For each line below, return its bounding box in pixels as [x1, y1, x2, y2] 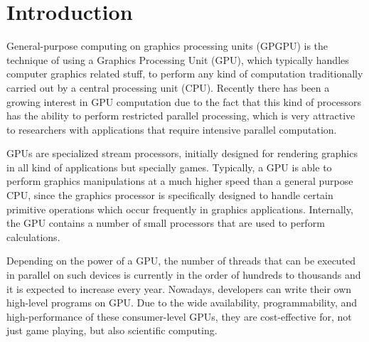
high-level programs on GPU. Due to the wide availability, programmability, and [6, 295, 358, 310]
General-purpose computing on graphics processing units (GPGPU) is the [6, 38, 328, 53]
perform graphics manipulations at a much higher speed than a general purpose [6, 173, 353, 188]
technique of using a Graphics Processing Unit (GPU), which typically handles [6, 52, 349, 67]
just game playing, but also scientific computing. [6, 323, 218, 338]
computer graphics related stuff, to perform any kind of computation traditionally [6, 66, 363, 81]
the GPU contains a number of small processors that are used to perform [6, 215, 325, 230]
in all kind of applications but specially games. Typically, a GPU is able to [6, 159, 332, 174]
